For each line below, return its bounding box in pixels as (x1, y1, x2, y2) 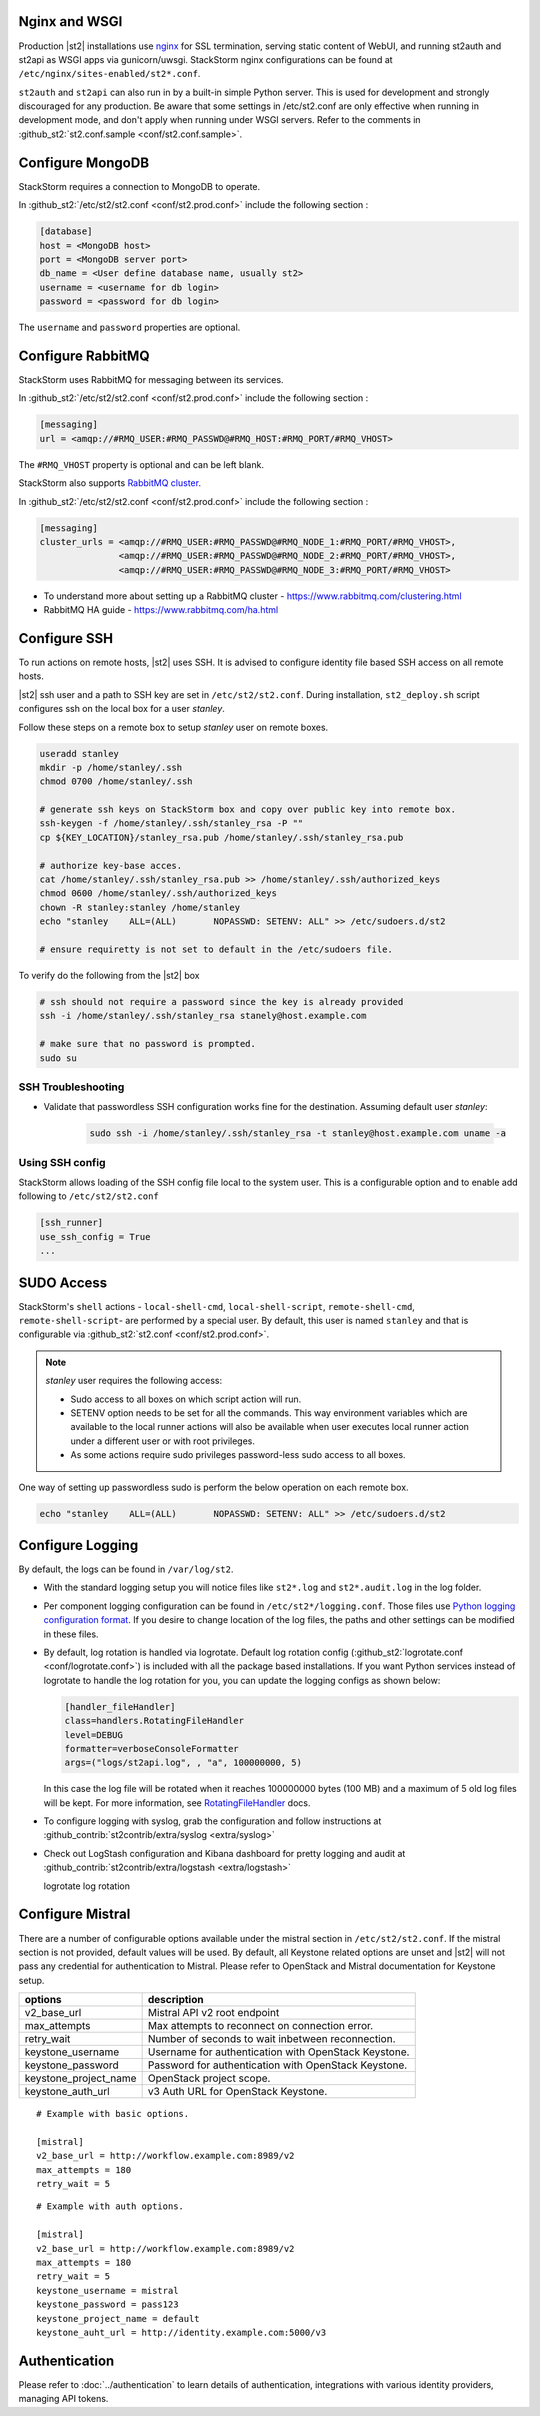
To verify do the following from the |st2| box (18, 969, 200, 981)
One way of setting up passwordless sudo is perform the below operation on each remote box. (18, 1481, 409, 1493)
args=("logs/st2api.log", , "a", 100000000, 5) (64, 1757, 302, 1769)
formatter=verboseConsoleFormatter (64, 1743, 239, 1754)
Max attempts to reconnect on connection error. (147, 2019, 374, 2033)
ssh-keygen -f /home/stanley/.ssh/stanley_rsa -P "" (39, 818, 304, 829)
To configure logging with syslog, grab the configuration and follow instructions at (43, 1815, 382, 1827)
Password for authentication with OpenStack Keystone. (147, 2058, 408, 2072)
